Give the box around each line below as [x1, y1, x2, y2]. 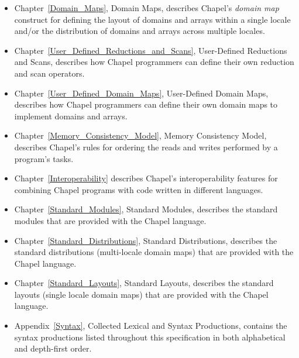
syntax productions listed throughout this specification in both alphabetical [14, 331, 286, 343]
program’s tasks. [14, 152, 74, 164]
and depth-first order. [14, 342, 92, 354]
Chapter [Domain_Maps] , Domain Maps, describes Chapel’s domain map [14, 2, 279, 13]
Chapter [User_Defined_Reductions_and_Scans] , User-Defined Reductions [14, 44, 287, 56]
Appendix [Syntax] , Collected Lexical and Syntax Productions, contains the [14, 319, 287, 332]
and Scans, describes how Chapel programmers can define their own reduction [14, 56, 294, 68]
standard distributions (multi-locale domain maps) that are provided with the [14, 246, 294, 258]
